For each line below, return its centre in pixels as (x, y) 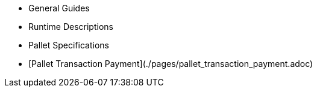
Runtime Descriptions (71, 27)
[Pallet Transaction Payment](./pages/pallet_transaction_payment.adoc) (171, 64)
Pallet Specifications (69, 45)
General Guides (59, 8)
